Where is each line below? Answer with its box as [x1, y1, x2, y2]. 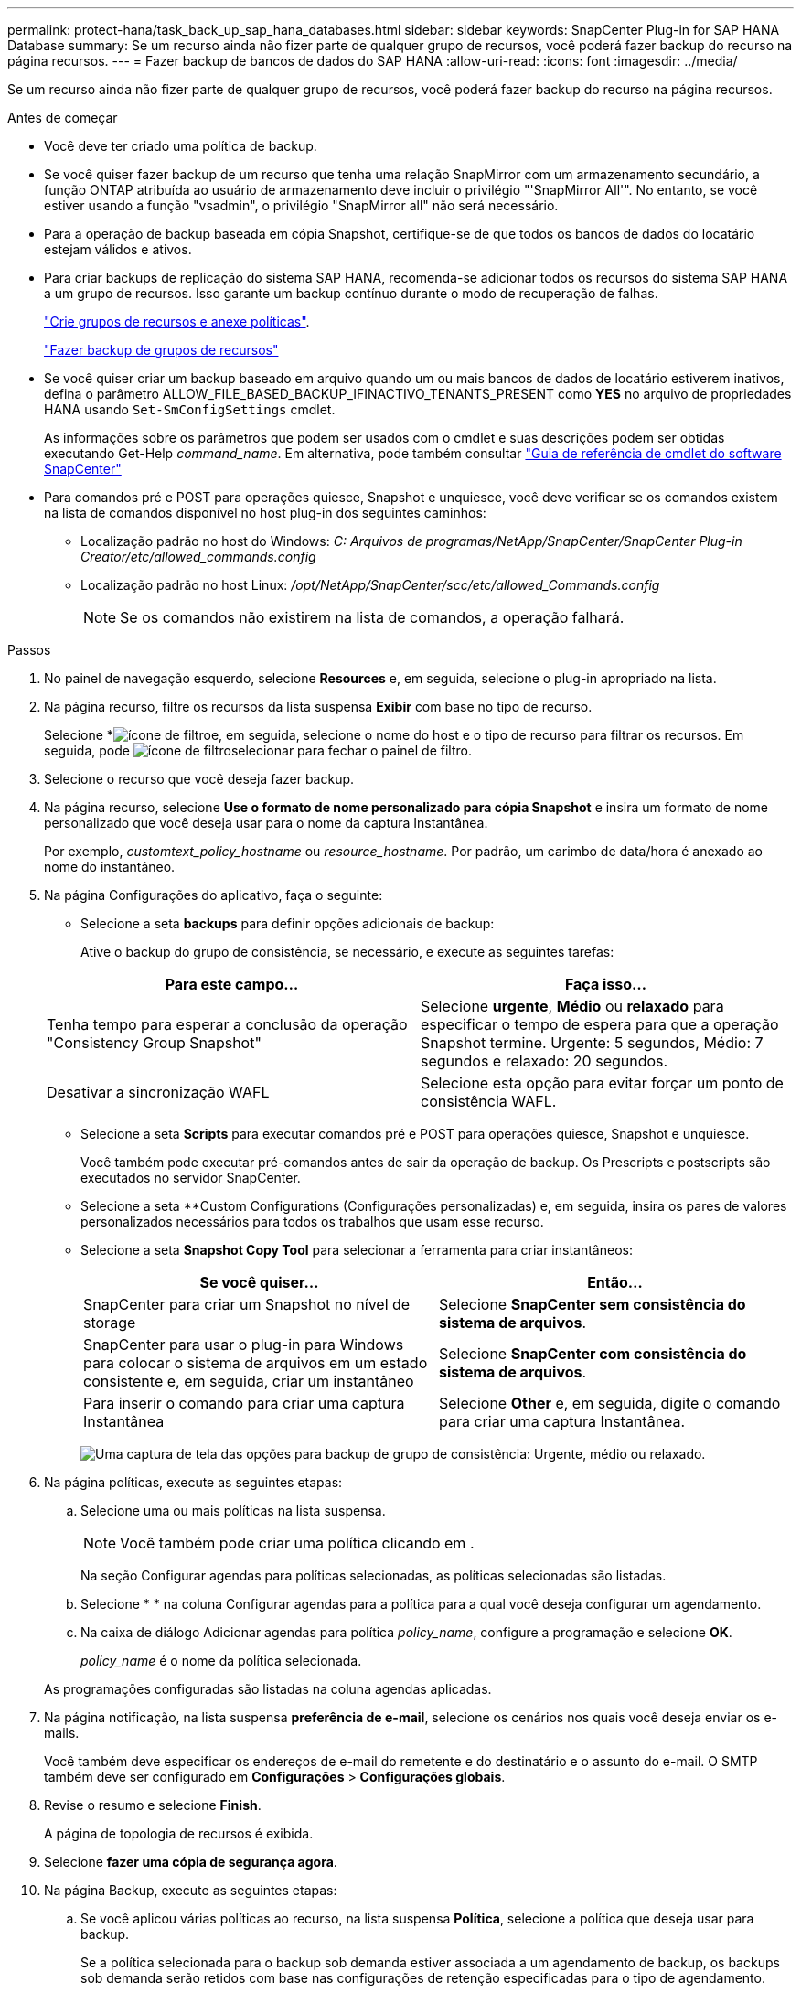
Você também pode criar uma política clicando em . [120, 1534, 475, 1552]
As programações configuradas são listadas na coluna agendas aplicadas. [44, 1681, 492, 1697]
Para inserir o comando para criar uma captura [83, 1394, 405, 1412]
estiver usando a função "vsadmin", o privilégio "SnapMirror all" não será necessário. [44, 198, 559, 213]
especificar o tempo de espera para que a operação [421, 1015, 779, 1034]
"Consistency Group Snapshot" [47, 1034, 262, 1052]
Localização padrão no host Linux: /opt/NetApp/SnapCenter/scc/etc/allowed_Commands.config [80, 577, 660, 593]
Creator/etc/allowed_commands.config [80, 549, 316, 564]
